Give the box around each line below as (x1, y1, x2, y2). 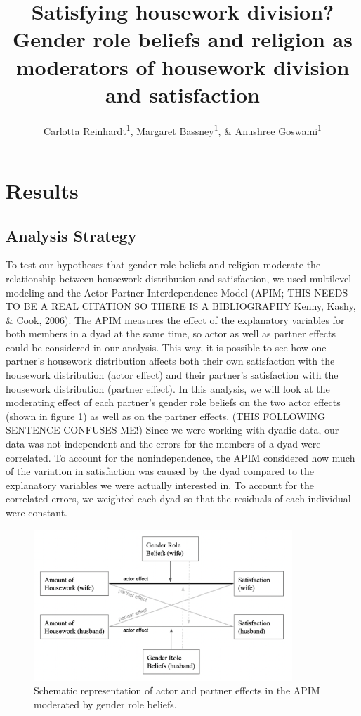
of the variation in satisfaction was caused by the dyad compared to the (6, 464, 315, 479)
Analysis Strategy (6, 224, 137, 246)
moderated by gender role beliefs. (34, 696, 177, 711)
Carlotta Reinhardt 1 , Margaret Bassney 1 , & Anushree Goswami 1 (44, 121, 322, 138)
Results (6, 176, 79, 204)
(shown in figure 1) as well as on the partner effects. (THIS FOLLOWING (6, 408, 325, 423)
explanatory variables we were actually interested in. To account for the (6, 477, 314, 492)
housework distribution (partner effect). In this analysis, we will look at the (6, 381, 330, 396)
